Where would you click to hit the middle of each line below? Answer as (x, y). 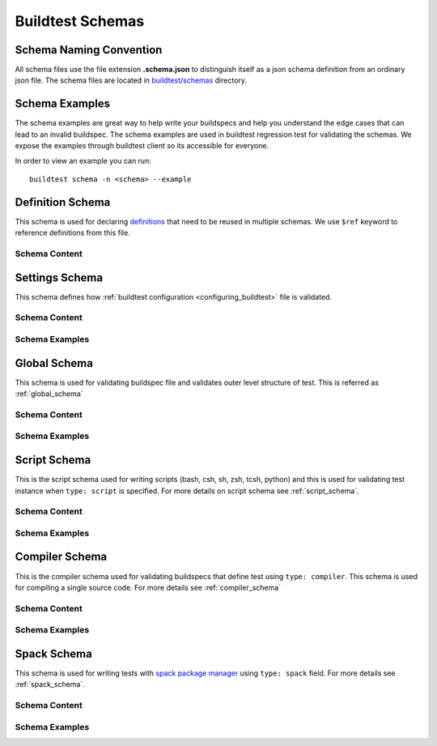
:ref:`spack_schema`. (50, 684)
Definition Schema (63, 202)
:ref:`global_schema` (49, 394)
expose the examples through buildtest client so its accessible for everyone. (142, 146)
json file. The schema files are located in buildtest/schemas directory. (131, 80)
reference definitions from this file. (73, 233)
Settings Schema (59, 277)
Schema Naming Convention (89, 50)
